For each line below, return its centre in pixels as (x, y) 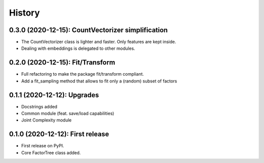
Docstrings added (39, 106)
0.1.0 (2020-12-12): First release (59, 134)
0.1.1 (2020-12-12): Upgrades (54, 95)
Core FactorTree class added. (51, 153)
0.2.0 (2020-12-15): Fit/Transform (62, 63)
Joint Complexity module (46, 120)
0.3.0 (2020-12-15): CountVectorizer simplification (88, 30)
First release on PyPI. (43, 146)
